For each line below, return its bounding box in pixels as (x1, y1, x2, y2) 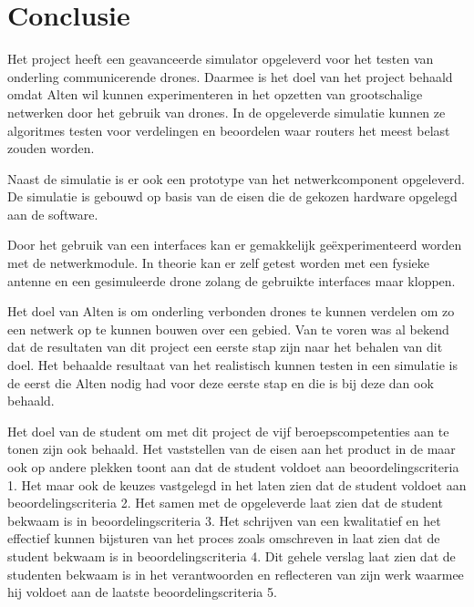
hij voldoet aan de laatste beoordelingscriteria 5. (7, 582, 277, 602)
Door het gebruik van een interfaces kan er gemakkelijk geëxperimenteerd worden (7, 235, 462, 254)
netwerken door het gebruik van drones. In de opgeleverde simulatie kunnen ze (7, 102, 446, 121)
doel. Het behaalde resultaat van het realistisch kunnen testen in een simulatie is (7, 355, 459, 375)
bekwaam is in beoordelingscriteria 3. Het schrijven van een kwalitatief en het (7, 510, 441, 530)
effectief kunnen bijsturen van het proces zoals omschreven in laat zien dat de (7, 529, 440, 548)
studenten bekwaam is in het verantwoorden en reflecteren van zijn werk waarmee (7, 564, 464, 583)
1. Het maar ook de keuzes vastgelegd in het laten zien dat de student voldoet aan (7, 475, 467, 494)
